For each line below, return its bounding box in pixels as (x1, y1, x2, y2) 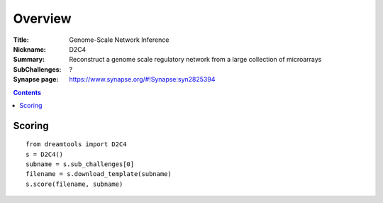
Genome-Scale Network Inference (69, 35, 170, 44)
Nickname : (13, 45, 46, 53)
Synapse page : (13, 75, 59, 84)
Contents (13, 88, 42, 97)
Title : (13, 35, 30, 44)
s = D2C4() (26, 150, 64, 158)
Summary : (13, 55, 45, 64)
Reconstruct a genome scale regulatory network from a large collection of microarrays (69, 55, 322, 64)
